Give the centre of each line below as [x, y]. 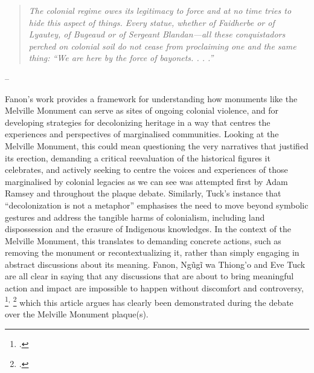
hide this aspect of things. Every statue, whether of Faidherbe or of [152, 22]
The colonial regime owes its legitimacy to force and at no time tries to [160, 10]
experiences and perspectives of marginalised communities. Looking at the [142, 134]
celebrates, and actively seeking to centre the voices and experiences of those [146, 170]
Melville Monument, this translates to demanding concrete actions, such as [143, 240]
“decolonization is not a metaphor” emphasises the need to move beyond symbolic [157, 205]
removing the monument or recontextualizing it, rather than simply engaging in [152, 252]
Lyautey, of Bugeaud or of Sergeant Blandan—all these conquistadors [157, 34]
